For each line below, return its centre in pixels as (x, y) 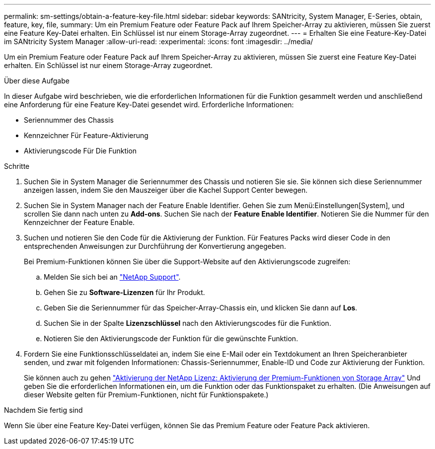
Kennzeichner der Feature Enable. (79, 222)
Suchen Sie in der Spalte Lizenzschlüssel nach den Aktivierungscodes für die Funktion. (187, 323)
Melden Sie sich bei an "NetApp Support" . (112, 277)
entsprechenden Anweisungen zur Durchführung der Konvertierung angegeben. (155, 246)
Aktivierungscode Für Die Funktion (80, 151)
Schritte (17, 166)
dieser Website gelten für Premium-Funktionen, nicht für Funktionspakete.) (146, 395)
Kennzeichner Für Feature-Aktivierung (86, 135)
